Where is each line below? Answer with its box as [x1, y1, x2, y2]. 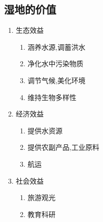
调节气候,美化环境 [27, 75, 86, 85]
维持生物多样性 [27, 92, 77, 102]
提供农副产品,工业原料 [27, 142, 100, 152]
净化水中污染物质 [27, 58, 84, 69]
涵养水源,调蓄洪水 [27, 41, 86, 52]
